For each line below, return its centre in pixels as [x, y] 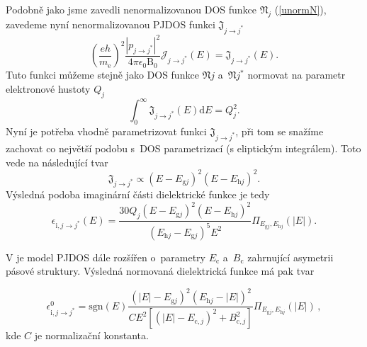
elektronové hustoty [48, 89]
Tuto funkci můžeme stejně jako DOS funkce [102, 75]
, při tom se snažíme [280, 131]
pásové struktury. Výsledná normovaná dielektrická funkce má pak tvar [160, 271]
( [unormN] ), [300, 9]
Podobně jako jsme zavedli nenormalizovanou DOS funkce [131, 9]
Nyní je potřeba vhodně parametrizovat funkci [106, 131]
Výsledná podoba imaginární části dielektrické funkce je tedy [138, 194]
